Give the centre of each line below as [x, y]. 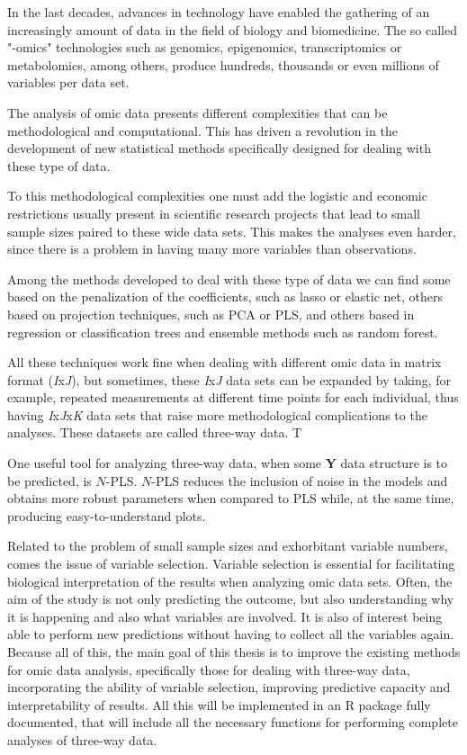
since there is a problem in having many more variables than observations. [212, 249]
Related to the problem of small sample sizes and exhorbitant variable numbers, [228, 546]
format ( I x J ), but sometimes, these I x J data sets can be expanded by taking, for [229, 379]
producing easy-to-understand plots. [107, 515]
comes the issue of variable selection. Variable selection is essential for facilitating [231, 564]
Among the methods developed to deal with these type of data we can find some [229, 279]
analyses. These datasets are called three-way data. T [155, 432]
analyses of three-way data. [82, 739]
